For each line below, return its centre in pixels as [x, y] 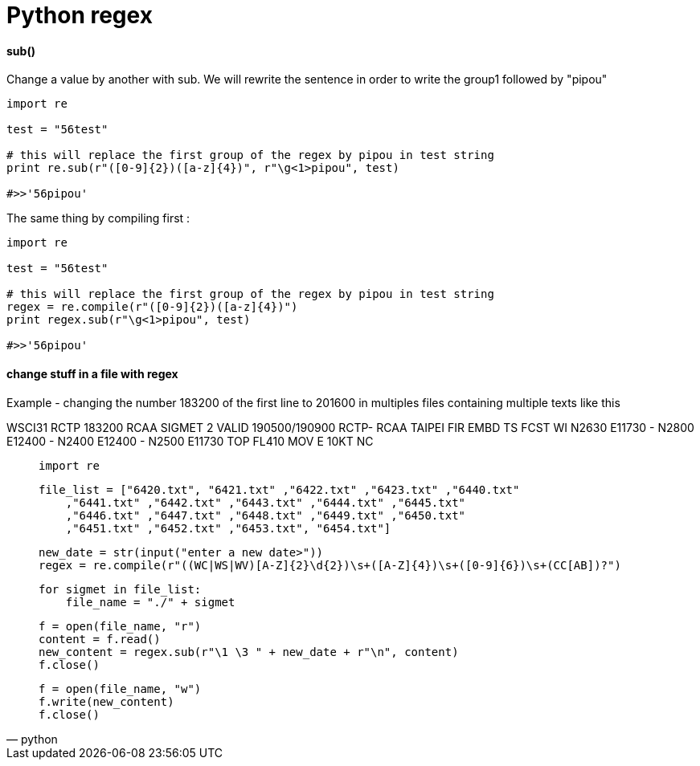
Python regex [80, 15]
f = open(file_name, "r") [120, 626]
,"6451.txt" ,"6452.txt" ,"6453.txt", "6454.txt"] [228, 528]
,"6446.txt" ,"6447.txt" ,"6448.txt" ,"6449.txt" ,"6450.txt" [266, 515]
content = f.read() [100, 639]
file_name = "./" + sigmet [150, 602]
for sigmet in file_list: [120, 589]
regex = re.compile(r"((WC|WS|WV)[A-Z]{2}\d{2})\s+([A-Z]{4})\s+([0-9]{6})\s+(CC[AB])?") [330, 565]
